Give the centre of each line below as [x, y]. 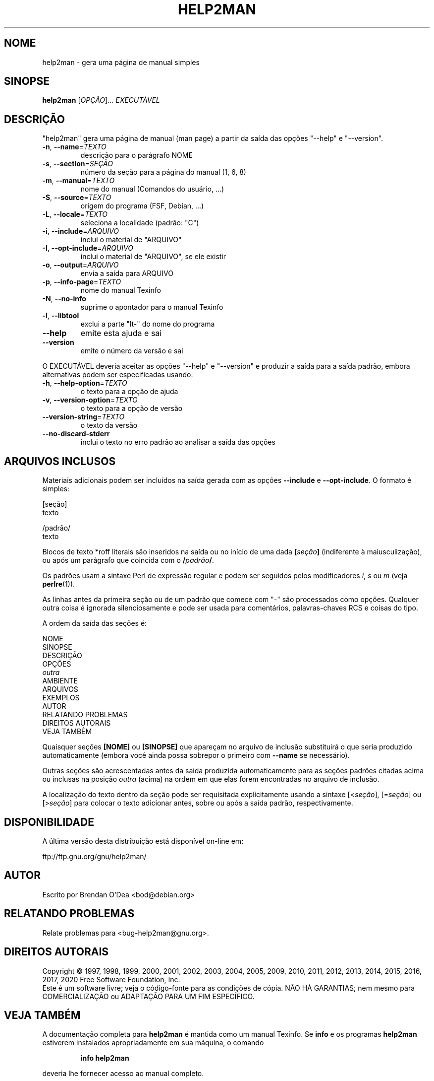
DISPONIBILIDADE [49, 822]
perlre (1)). [59, 584]
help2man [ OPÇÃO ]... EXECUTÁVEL [101, 100]
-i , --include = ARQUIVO [81, 231]
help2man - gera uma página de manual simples [121, 62]
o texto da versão [109, 425]
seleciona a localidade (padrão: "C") [140, 223]
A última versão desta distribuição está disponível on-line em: [143, 841]
